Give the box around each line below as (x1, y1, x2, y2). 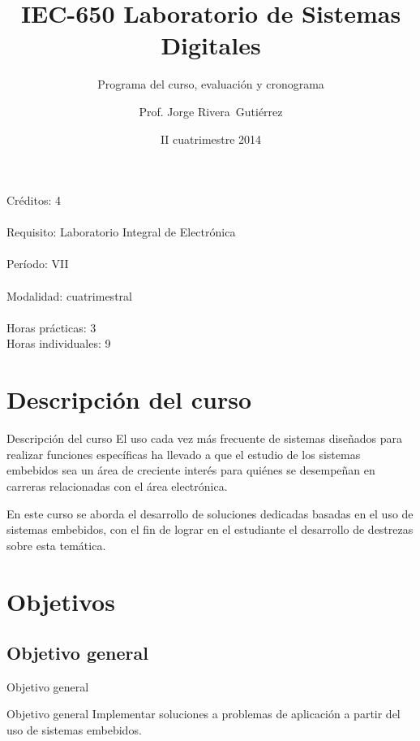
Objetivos (6, 584, 115, 617)
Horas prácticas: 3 (6, 318, 96, 336)
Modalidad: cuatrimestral (6, 287, 132, 304)
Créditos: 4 (6, 192, 62, 209)
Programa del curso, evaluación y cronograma (97, 76, 324, 93)
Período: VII (6, 255, 69, 272)
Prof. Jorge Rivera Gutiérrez (139, 102, 283, 119)
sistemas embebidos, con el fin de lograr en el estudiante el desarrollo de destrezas (6, 521, 414, 538)
